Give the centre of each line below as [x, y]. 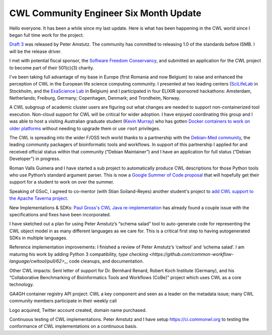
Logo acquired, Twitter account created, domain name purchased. [78, 310]
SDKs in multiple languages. [39, 238]
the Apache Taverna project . [39, 198]
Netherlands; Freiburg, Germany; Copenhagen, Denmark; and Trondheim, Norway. [95, 98]
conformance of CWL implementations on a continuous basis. [74, 326]
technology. [22, 285]
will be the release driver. [35, 51]
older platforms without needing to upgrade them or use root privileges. [85, 128]
